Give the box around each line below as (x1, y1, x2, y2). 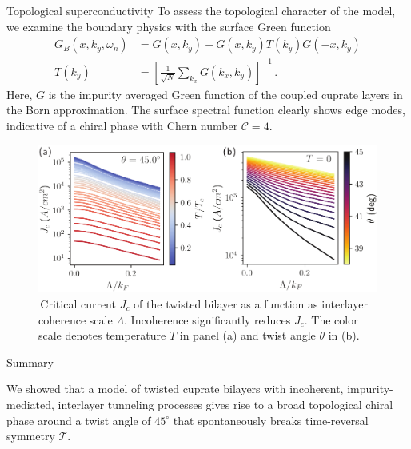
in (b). (328, 327, 360, 344)
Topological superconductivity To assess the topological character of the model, (6, 2, 396, 18)
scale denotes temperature (38, 327, 166, 344)
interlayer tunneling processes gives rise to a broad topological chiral (58, 395, 393, 412)
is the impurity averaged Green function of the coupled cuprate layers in (48, 85, 403, 102)
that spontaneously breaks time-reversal (173, 411, 369, 428)
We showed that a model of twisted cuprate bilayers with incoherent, (6, 380, 344, 397)
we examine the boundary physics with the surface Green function (6, 18, 331, 34)
